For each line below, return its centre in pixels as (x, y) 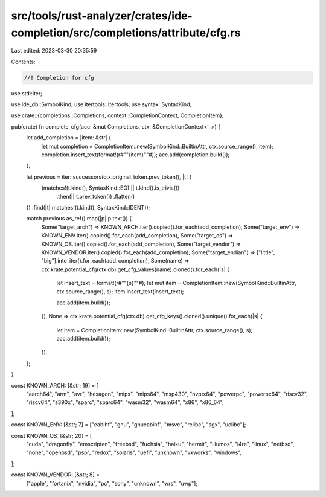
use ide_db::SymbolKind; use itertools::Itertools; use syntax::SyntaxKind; (101, 104)
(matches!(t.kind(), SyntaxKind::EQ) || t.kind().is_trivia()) (110, 188)
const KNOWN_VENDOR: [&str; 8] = (55, 475)
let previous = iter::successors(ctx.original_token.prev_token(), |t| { (109, 177)
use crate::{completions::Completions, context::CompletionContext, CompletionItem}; (117, 115)
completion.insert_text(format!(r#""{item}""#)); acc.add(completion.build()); (136, 155)
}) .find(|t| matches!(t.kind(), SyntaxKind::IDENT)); (88, 207)
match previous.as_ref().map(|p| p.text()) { (79, 219)
